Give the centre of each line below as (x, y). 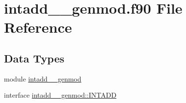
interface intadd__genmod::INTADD (60, 95)
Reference (38, 27)
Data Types (34, 58)
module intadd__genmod (43, 78)
